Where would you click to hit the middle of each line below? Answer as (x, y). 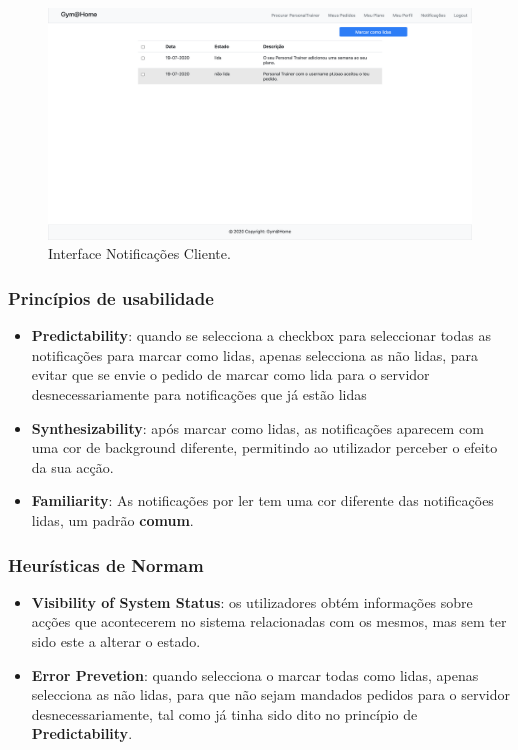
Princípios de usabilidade (111, 297)
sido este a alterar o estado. (116, 641)
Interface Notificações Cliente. (139, 253)
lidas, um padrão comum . (112, 520)
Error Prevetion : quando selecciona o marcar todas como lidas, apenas (255, 674)
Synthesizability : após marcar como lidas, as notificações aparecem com (257, 427)
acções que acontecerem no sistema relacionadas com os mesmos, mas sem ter (269, 621)
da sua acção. (72, 466)
